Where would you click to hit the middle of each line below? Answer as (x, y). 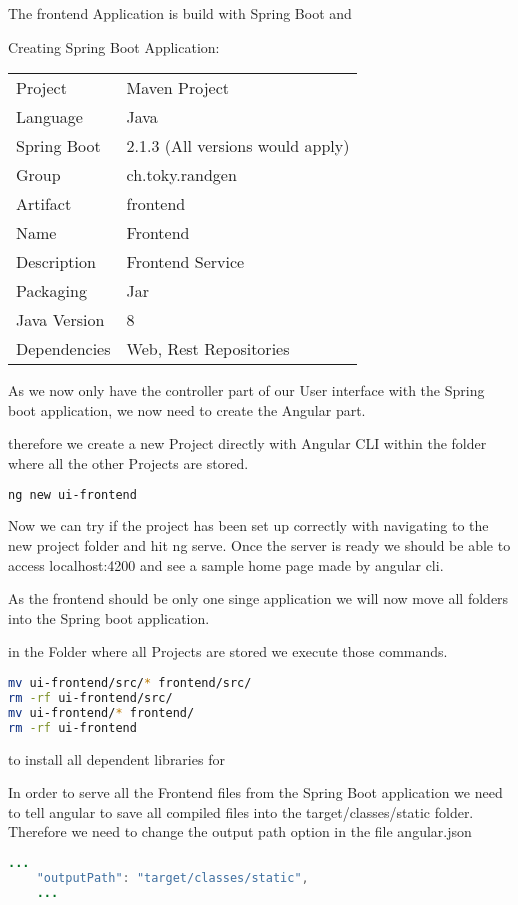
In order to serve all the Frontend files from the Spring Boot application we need (255, 792)
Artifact (44, 204)
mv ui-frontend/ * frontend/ (101, 712)
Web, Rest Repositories (208, 349)
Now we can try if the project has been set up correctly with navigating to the (248, 525)
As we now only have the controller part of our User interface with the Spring (246, 390)
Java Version (60, 320)
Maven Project (178, 88)
